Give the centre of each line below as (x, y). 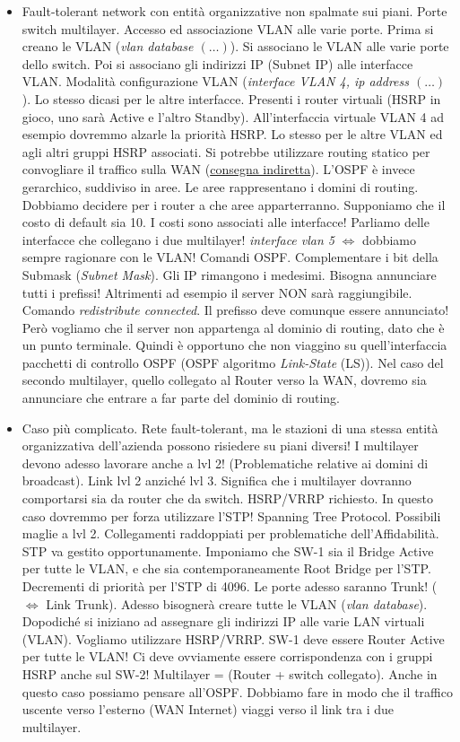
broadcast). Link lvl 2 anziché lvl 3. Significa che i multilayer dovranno (217, 480)
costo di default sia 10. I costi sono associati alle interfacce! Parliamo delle (226, 222)
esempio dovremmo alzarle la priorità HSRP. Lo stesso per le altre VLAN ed (232, 134)
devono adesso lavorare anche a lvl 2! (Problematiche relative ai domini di (225, 463)
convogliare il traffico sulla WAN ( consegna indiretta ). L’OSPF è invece (218, 169)
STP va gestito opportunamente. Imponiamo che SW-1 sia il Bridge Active (228, 550)
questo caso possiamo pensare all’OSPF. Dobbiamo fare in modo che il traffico (237, 691)
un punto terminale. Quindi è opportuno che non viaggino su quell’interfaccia (234, 345)
